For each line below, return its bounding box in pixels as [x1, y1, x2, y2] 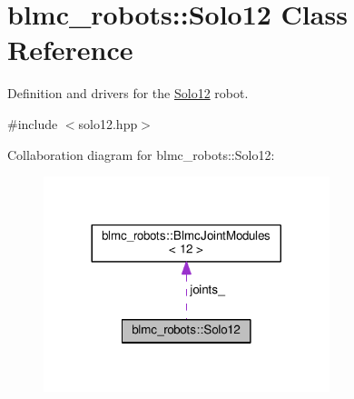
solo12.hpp [78, 114, 138, 133]
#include [7, 114, 58, 133]
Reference [7, 31, 133, 68]
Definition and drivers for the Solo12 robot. [7, 84, 249, 103]
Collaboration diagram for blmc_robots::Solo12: [7, 145, 275, 164]
